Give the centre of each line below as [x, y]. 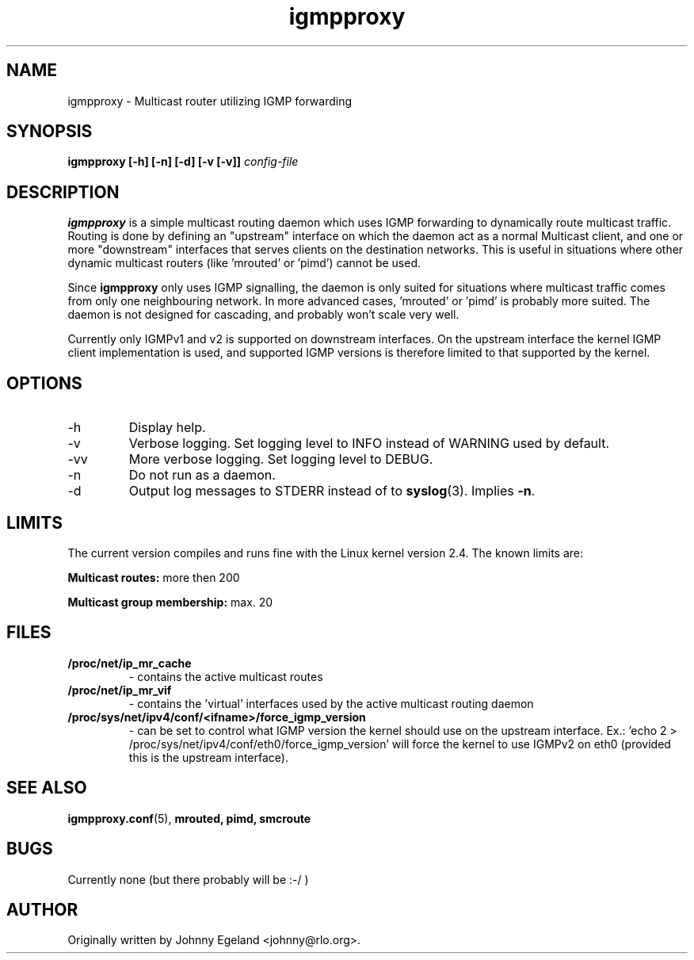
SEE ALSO [47, 788]
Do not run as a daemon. [202, 475]
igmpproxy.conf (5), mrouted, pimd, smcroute [189, 818]
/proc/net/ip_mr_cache [130, 663]
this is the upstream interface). [208, 757]
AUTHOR [42, 909]
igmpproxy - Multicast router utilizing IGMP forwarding [210, 101]
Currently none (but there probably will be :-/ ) [188, 879]
